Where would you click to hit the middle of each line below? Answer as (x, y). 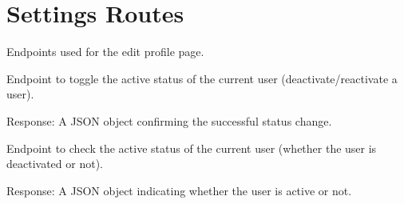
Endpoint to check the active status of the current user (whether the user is (192, 148)
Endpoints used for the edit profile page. (105, 52)
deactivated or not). (55, 164)
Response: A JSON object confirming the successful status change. (169, 120)
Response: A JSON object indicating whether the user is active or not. (179, 190)
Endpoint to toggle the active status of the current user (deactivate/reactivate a (202, 78)
